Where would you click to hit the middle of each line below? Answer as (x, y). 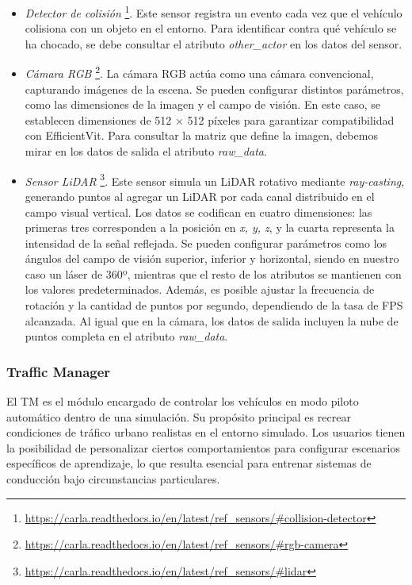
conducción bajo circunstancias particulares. (113, 479)
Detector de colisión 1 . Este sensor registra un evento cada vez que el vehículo (214, 12)
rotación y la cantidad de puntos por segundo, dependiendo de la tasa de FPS (214, 305)
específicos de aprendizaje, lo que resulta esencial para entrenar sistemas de (189, 463)
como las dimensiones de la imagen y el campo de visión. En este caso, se (203, 104)
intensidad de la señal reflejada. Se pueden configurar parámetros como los (206, 242)
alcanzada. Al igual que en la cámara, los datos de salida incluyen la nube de (212, 320)
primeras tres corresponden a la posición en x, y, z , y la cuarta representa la (210, 227)
